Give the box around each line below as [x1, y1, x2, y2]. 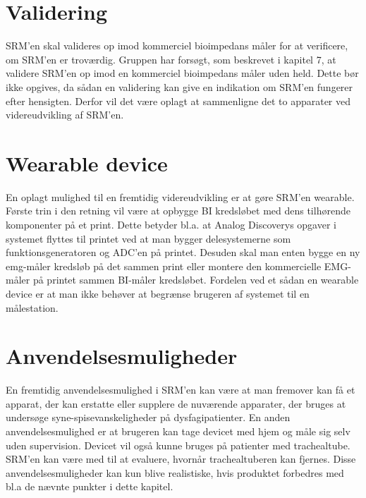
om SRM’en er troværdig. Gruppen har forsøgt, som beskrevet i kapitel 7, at [6, 51, 336, 66]
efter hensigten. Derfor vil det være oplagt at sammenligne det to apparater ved [6, 93, 351, 108]
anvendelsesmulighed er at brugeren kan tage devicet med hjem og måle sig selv [6, 424, 350, 439]
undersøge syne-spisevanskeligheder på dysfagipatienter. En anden [6, 410, 291, 425]
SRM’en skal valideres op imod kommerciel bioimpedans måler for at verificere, [6, 38, 348, 53]
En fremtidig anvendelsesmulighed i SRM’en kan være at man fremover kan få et [6, 382, 355, 397]
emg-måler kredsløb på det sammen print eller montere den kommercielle [6, 258, 322, 273]
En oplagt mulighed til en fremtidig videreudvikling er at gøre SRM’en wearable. [6, 189, 355, 204]
